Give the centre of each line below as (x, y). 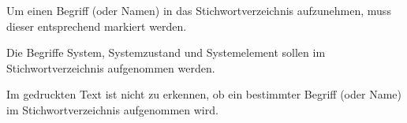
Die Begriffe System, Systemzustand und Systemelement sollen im (166, 52)
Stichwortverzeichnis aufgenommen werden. (111, 67)
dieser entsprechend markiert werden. (97, 26)
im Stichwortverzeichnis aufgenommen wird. (112, 109)
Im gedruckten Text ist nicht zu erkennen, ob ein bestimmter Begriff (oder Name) (204, 94)
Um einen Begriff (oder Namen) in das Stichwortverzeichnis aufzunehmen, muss (199, 10)
